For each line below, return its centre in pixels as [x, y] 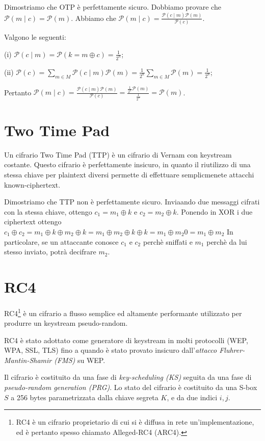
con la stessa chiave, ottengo [48, 211]
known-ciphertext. [32, 184]
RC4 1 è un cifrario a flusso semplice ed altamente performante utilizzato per [123, 312]
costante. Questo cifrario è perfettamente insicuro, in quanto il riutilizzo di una [127, 164]
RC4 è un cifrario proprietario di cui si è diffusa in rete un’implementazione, [135, 422]
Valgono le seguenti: [35, 37]
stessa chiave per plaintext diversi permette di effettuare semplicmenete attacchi [129, 174]
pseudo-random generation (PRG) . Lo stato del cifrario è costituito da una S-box [131, 387]
